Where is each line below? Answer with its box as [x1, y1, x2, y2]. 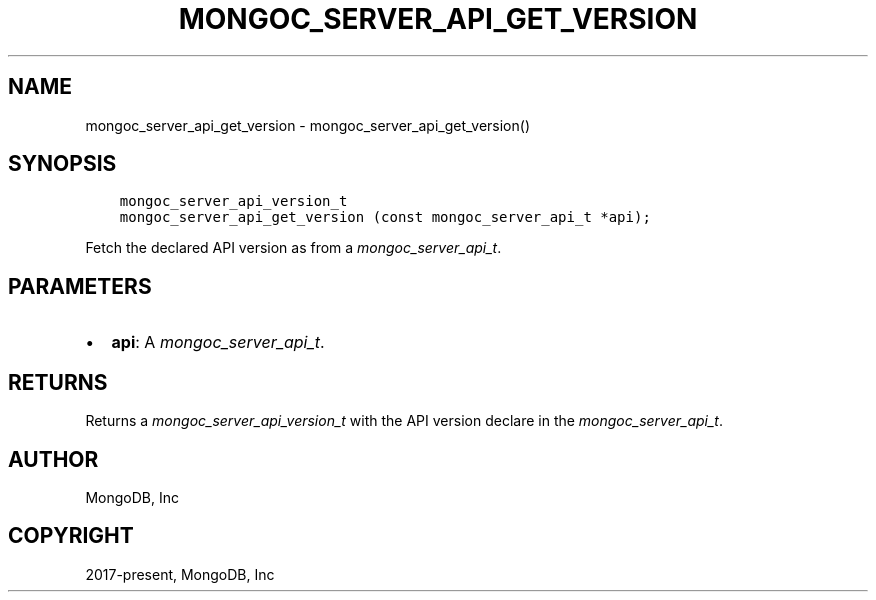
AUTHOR [8, 446, 99, 472]
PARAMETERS [8, 273, 152, 299]
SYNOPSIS [8, 151, 117, 177]
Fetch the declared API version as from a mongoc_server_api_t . [85, 239, 502, 257]
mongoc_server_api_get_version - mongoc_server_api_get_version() [85, 116, 530, 134]
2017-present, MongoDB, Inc [85, 565, 275, 583]
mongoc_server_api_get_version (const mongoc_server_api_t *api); [119, 209, 651, 226]
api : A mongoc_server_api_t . [111, 332, 325, 353]
